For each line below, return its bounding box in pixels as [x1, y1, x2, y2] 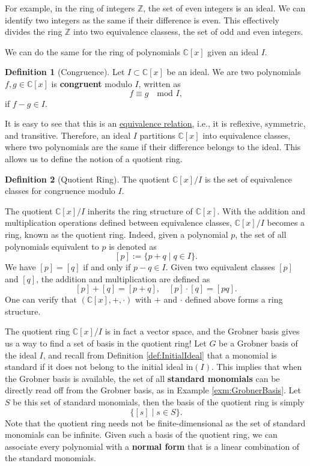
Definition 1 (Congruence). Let [5, 65, 125, 78]
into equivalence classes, [202, 129, 291, 141]
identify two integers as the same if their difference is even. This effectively [5, 13, 279, 26]
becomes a [267, 216, 305, 229]
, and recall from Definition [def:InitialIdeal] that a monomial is [43, 348, 277, 361]
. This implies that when [211, 360, 302, 373]
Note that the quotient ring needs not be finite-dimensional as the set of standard [5, 416, 306, 429]
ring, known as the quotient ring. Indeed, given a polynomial [5, 228, 228, 240]
